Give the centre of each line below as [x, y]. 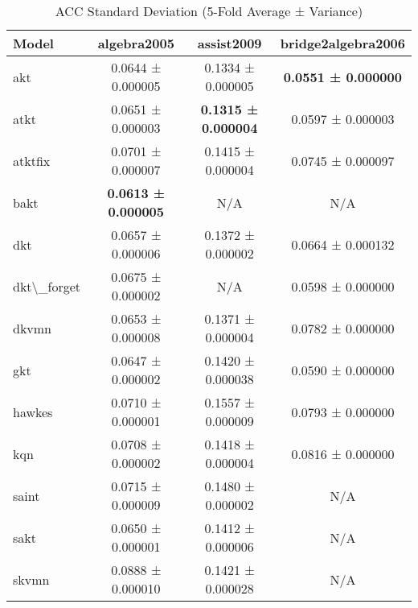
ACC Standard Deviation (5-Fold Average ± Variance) [209, 11]
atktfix [32, 160]
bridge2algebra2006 [342, 43]
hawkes [33, 412]
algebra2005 [136, 43]
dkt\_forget [47, 286]
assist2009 [229, 43]
